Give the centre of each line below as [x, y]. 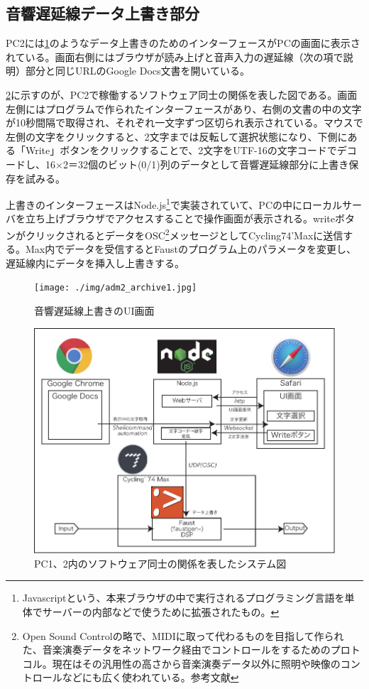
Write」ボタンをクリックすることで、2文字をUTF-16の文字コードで [181, 150]
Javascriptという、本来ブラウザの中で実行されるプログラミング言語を [183, 598]
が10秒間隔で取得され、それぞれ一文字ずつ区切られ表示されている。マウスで [184, 123]
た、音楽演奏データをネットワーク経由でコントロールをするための [176, 650]
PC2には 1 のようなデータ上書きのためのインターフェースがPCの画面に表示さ [183, 43]
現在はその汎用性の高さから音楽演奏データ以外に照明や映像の [196, 663]
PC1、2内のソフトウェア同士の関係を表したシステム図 [160, 563]
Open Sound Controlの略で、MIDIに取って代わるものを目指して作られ [183, 635]
